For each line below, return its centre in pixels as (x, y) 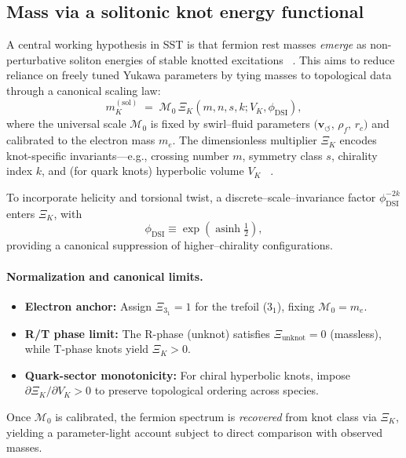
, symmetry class (282, 155)
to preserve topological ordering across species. (207, 390)
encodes (358, 140)
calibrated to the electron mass (81, 140)
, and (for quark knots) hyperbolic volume (143, 171)
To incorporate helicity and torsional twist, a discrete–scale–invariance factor (191, 196)
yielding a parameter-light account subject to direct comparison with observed (195, 432)
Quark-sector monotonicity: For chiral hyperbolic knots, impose (187, 374)
